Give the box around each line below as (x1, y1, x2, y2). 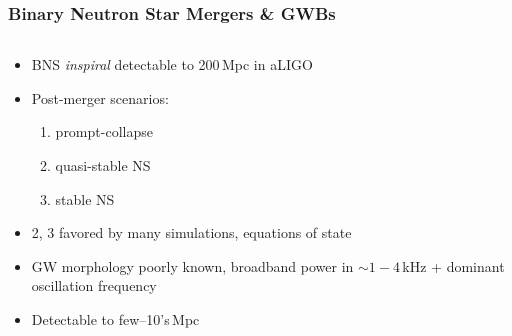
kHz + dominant (402, 255, 505, 276)
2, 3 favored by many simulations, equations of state (31, 222, 352, 243)
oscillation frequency (31, 275, 157, 296)
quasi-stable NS (55, 155, 151, 175)
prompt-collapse (55, 121, 153, 142)
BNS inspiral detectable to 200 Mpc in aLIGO (31, 54, 313, 75)
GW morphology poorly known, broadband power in (31, 255, 354, 276)
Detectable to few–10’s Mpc (31, 308, 200, 329)
